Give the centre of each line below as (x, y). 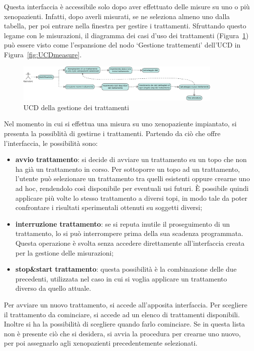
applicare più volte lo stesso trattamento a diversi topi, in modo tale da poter (131, 198)
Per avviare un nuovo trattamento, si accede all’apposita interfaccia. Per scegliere (126, 304)
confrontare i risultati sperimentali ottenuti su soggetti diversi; (109, 207)
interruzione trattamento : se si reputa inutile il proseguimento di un (123, 223)
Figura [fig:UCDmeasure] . (43, 54)
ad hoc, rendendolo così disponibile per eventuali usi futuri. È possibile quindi (132, 188)
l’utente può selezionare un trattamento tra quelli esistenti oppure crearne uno (133, 178)
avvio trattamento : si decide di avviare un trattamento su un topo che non (131, 159)
